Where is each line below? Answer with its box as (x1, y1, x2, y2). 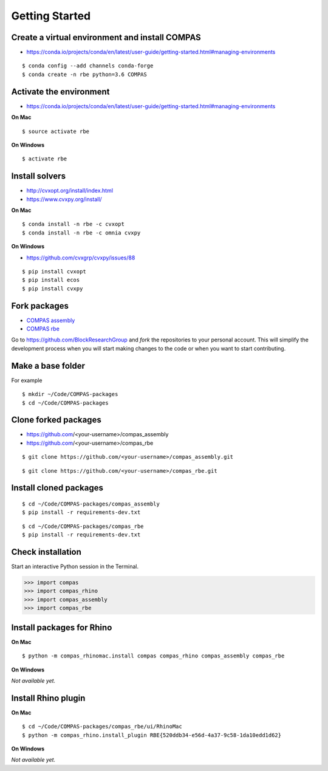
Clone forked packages (11, 415, 101, 425)
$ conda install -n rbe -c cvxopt (22, 221, 125, 228)
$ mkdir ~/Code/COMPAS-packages (22, 391, 118, 398)
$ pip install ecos (22, 276, 80, 284)
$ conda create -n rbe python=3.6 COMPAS (22, 70, 147, 78)
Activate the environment (11, 86, 110, 97)
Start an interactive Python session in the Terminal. (11, 563, 139, 571)
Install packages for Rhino (11, 622, 112, 632)
